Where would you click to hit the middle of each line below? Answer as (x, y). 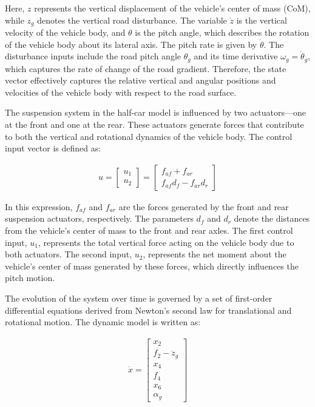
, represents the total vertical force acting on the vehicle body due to (166, 242)
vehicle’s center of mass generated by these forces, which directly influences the (152, 266)
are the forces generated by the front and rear (204, 206)
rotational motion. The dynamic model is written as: (103, 322)
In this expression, (39, 206)
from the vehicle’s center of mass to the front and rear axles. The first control (149, 230)
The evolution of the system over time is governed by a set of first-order (139, 298)
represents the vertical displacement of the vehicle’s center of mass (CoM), (172, 8)
